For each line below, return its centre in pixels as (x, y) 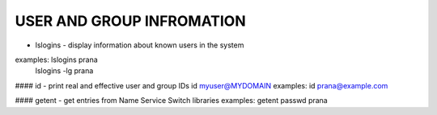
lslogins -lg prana (64, 71)
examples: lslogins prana (57, 60)
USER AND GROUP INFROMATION (130, 21)
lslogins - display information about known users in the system (140, 45)
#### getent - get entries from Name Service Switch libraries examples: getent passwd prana (171, 101)
